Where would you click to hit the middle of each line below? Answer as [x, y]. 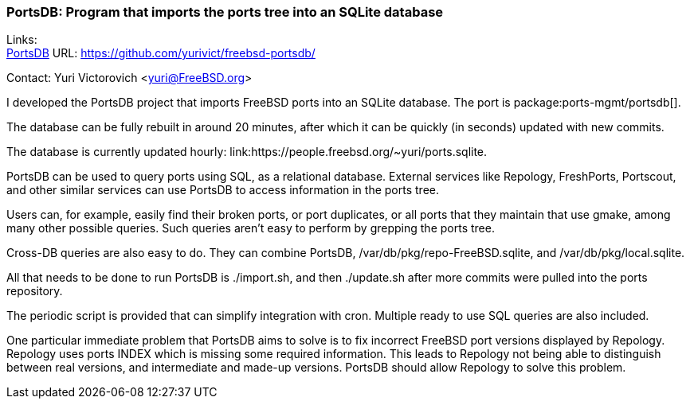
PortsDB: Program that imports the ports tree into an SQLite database [225, 12]
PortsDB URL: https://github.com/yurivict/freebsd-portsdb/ [161, 53]
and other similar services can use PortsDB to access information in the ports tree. [223, 190]
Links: [22, 40]
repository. [35, 291]
